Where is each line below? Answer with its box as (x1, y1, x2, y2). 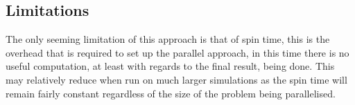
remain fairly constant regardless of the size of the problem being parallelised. (6, 86, 336, 100)
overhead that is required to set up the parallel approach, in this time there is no (6, 45, 349, 59)
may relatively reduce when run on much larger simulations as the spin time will (6, 72, 347, 86)
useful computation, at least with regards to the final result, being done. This (6, 59, 335, 73)
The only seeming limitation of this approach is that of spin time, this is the (6, 32, 330, 46)
